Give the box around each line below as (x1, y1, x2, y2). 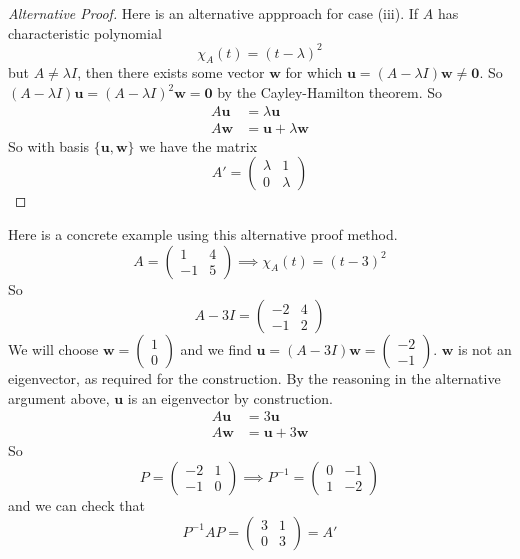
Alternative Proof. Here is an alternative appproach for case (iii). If (8, 3, 419, 23)
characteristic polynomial (8, 22, 162, 43)
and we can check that (8, 494, 145, 515)
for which (285, 62, 343, 83)
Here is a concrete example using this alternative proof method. (8, 223, 398, 244)
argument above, (8, 387, 110, 408)
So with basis (8, 135, 90, 156)
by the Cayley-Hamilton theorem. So (217, 82, 443, 103)
